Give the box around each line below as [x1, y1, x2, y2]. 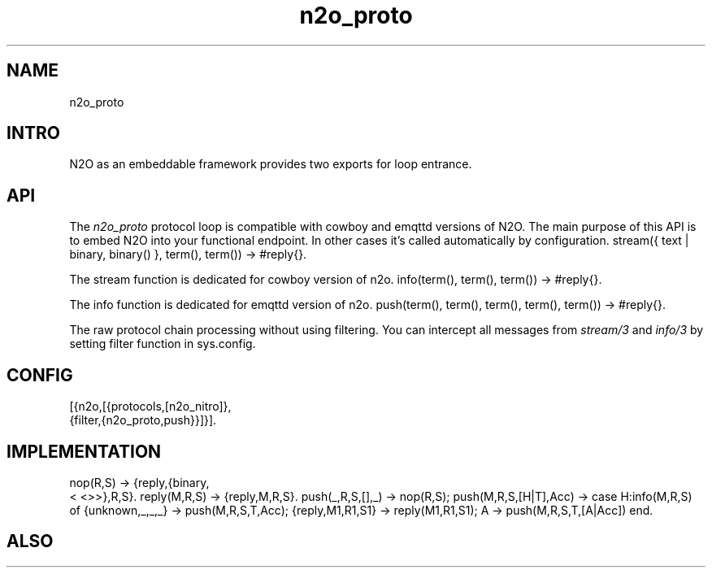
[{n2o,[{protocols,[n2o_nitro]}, [69, 399, 232, 414]
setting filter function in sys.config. [69, 337, 256, 351]
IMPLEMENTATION [7, 441, 162, 462]
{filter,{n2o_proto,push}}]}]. [69, 413, 217, 428]
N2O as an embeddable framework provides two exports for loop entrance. [69, 157, 472, 172]
